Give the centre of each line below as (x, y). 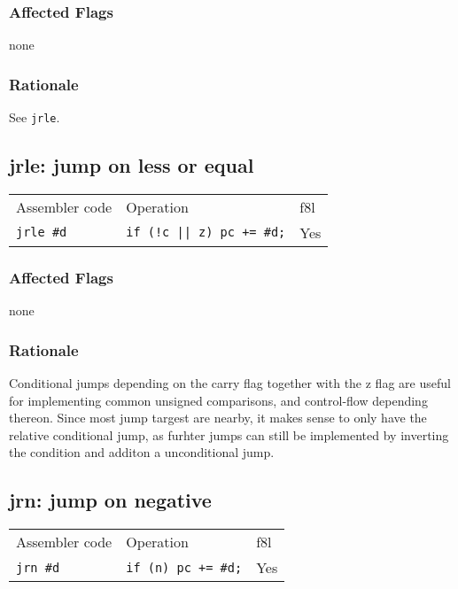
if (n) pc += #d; (184, 567)
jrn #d (38, 567)
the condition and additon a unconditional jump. (142, 452)
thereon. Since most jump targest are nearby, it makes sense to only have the (218, 418)
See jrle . (35, 117)
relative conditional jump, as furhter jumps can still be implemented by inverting (229, 434)
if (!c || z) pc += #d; (206, 232)
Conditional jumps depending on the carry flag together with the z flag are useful (230, 382)
